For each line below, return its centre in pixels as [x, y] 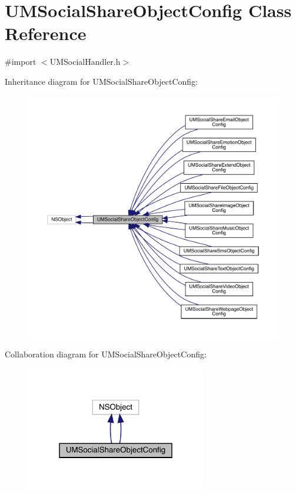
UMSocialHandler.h [85, 62]
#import [21, 62]
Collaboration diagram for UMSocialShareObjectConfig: [106, 354]
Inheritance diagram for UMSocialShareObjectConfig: [102, 81]
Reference [46, 33]
